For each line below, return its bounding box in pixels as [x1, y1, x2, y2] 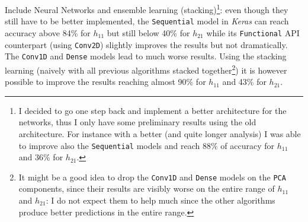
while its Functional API [206, 26, 300, 39]
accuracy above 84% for [5, 26, 91, 39]
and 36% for [18, 151, 63, 163]
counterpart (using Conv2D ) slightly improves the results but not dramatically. [5, 38, 288, 50]
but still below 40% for [107, 26, 190, 39]
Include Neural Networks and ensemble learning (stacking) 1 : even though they [5, 2, 288, 15]
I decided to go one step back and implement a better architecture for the [18, 104, 287, 116]
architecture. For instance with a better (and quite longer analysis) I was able [18, 127, 301, 139]
